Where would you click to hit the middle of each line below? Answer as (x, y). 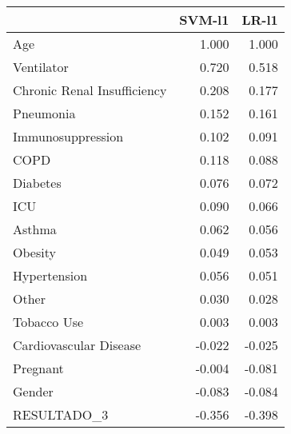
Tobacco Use (48, 322)
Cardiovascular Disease (77, 345)
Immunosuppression (68, 136)
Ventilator (41, 67)
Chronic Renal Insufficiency (90, 90)
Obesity (34, 252)
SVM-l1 (204, 20)
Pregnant (38, 368)
